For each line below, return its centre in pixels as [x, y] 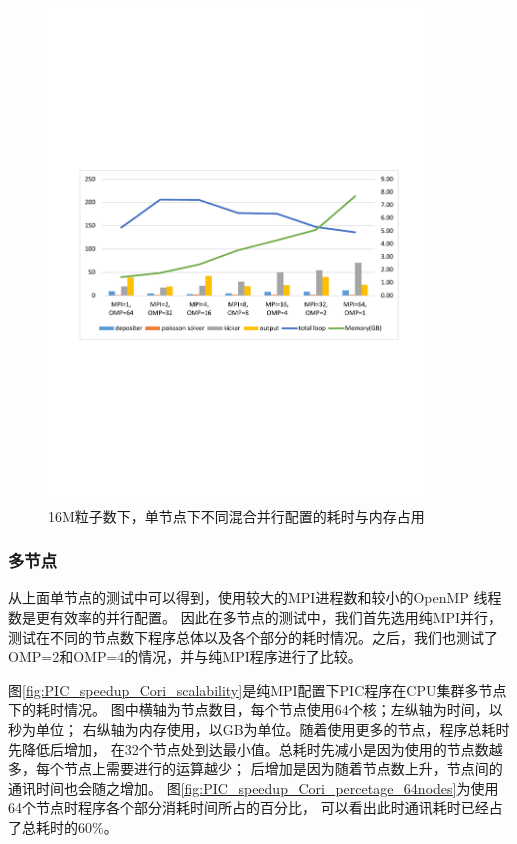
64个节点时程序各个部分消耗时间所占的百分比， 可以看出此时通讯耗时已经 [248, 807]
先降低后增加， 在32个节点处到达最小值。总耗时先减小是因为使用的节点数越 [255, 748]
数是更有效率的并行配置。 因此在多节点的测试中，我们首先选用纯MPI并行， [255, 616]
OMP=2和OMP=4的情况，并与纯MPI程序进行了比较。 [185, 656]
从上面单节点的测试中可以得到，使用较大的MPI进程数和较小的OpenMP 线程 [255, 597]
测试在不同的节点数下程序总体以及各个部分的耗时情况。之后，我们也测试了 [253, 636]
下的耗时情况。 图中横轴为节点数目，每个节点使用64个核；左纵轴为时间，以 [255, 709]
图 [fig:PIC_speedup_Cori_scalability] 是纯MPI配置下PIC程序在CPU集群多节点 [257, 689]
